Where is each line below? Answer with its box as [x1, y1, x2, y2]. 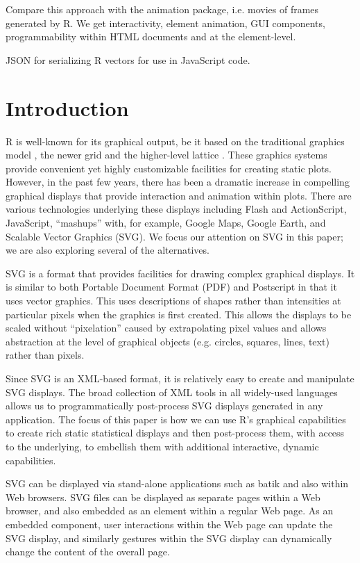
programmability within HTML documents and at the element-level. [6, 29, 296, 44]
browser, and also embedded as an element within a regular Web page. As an [6, 503, 334, 518]
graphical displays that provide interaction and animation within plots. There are [6, 188, 352, 202]
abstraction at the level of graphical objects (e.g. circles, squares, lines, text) [6, 334, 329, 348]
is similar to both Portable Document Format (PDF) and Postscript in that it [6, 279, 337, 294]
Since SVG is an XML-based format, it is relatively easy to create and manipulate [6, 371, 354, 385]
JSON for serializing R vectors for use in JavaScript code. [6, 52, 250, 67]
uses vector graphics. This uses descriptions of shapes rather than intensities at [6, 293, 341, 308]
